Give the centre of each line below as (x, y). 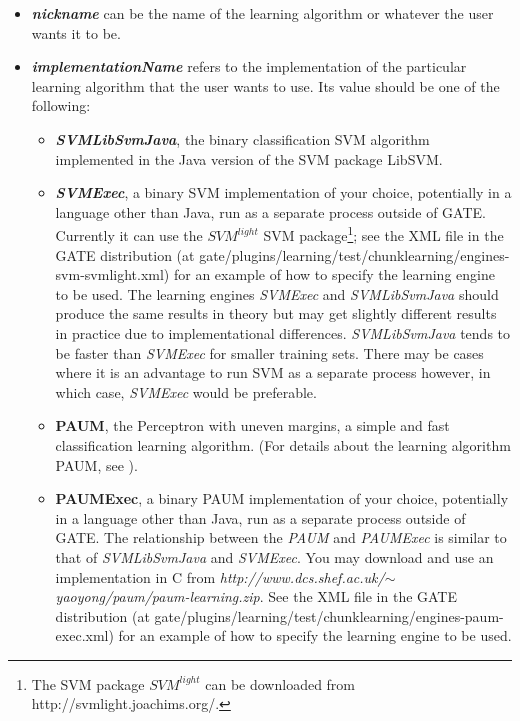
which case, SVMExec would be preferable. (186, 391)
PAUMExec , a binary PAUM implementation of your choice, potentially (282, 498)
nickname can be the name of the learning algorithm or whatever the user (262, 13)
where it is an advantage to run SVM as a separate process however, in (273, 372)
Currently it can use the (129, 235)
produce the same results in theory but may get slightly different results (276, 313)
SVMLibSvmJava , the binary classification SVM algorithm (242, 138)
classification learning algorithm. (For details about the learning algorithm (283, 444)
